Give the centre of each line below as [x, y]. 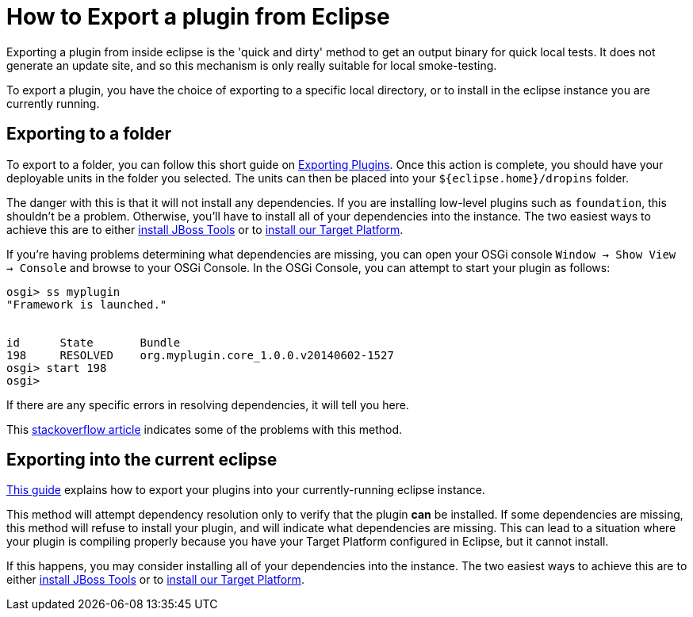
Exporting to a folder [89, 134]
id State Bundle [94, 342]
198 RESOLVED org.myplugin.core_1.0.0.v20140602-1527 [200, 355]
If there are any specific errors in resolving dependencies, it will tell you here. [208, 404]
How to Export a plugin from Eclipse [198, 17]
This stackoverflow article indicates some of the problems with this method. [205, 429]
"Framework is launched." [87, 304]
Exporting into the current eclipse [142, 460]
